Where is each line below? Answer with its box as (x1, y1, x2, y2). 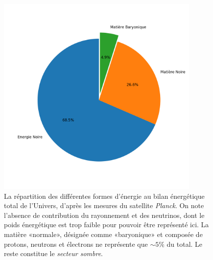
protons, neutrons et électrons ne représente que (4, 238, 148, 249)
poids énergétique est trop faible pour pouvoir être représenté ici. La (4, 219, 209, 230)
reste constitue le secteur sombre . (4, 248, 103, 259)
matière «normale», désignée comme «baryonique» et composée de (4, 229, 203, 239)
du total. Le (166, 238, 203, 249)
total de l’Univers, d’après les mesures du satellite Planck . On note (4, 200, 204, 211)
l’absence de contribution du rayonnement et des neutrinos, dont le (4, 210, 205, 220)
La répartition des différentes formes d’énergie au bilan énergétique (4, 190, 205, 201)
